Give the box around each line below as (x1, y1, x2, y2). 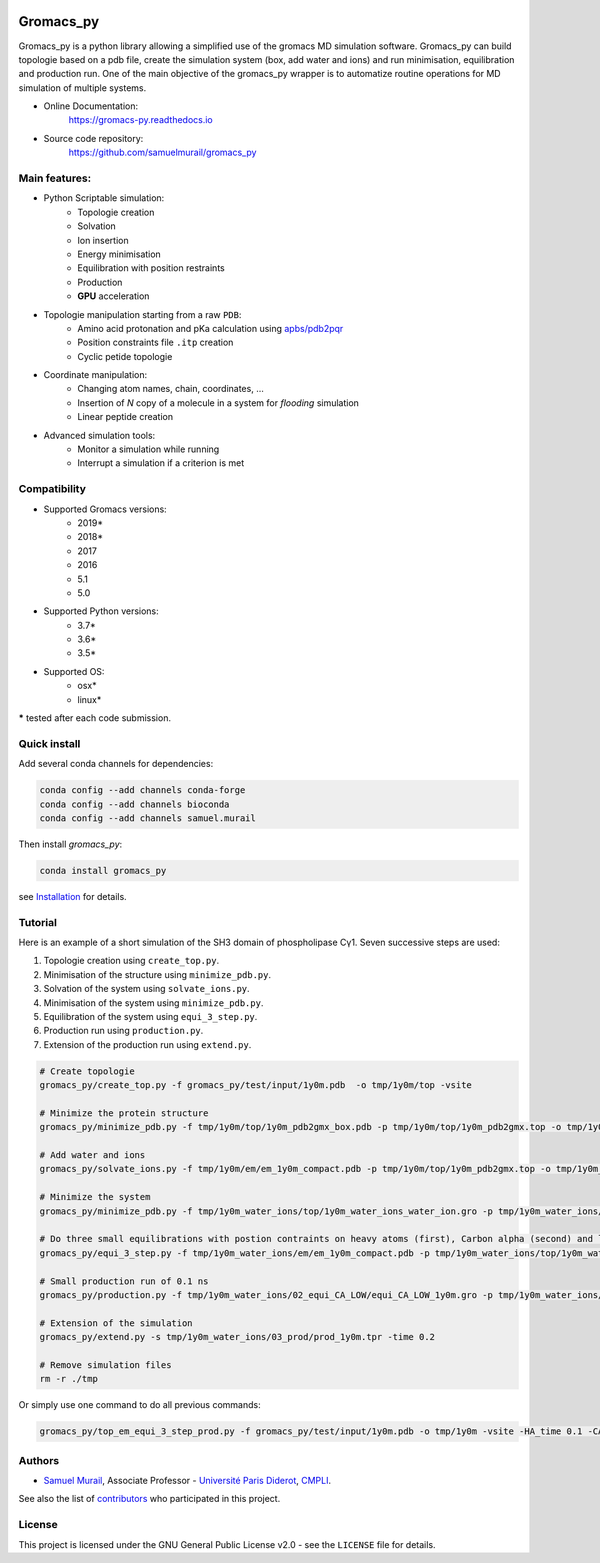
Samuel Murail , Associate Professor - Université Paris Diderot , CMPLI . (43, 1475, 332, 1487)
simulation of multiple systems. (18, 81, 147, 94)
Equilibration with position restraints (77, 262, 225, 274)
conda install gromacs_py (39, 865, 167, 876)
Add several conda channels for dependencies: (18, 758, 214, 770)
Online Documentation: (43, 100, 139, 112)
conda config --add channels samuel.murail (39, 812, 257, 824)
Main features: (18, 171, 92, 185)
